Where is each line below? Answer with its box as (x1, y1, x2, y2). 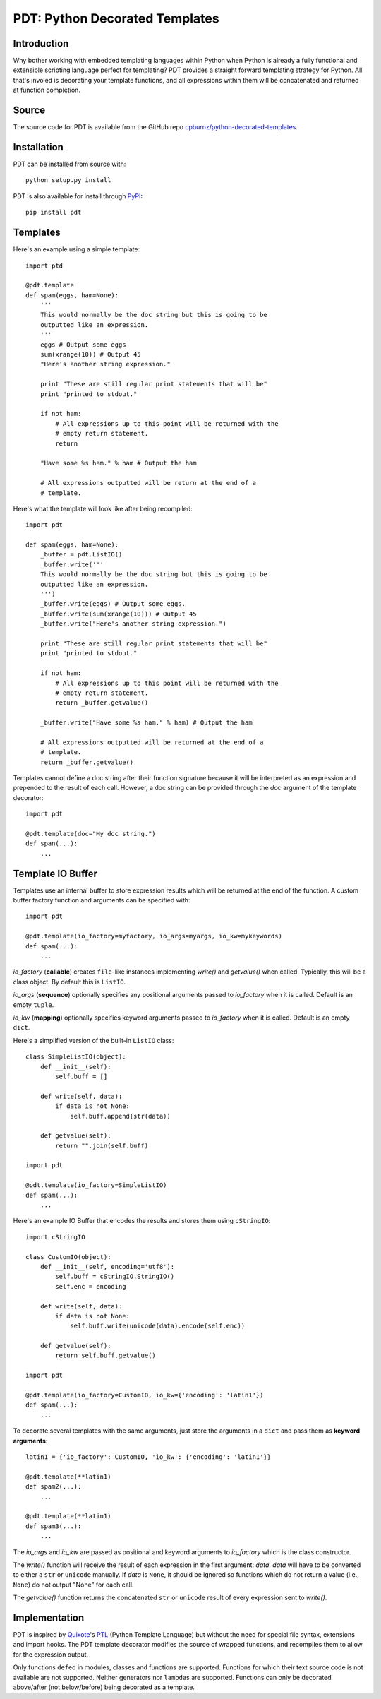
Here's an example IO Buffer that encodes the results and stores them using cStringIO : (13, 1217, 271, 1225)
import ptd (25, 261, 64, 270)
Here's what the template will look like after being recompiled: (13, 504, 193, 513)
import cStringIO (25, 1233, 85, 1241)
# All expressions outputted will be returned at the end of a (40, 738, 264, 746)
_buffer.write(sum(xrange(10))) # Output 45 (40, 609, 197, 618)
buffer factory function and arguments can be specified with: (13, 896, 190, 905)
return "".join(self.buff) (55, 1141, 149, 1150)
